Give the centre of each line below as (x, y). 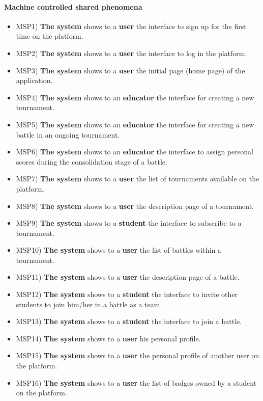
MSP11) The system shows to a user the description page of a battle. (128, 277)
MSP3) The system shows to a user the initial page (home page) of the (130, 70)
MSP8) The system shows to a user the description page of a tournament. (135, 206)
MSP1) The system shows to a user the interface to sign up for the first (131, 26)
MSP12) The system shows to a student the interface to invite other (127, 294)
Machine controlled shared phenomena (73, 6)
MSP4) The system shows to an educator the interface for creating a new (135, 97)
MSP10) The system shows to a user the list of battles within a (119, 250)
